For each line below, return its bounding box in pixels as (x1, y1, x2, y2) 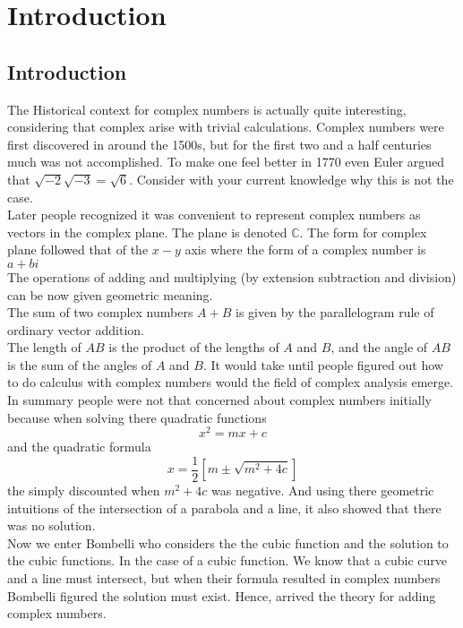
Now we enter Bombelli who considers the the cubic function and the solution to (7, 533, 449, 552)
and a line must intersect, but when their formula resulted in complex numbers (7, 568, 441, 587)
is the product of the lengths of (108, 338, 279, 357)
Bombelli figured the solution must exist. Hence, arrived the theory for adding (7, 586, 436, 605)
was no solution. (7, 516, 96, 535)
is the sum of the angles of (7, 355, 152, 374)
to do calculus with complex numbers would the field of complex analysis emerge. (7, 373, 454, 391)
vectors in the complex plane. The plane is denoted (7, 222, 287, 241)
